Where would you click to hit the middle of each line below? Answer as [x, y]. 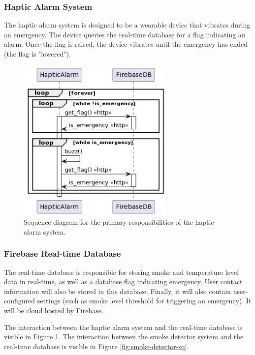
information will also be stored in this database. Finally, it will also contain [118, 291]
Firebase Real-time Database [63, 253]
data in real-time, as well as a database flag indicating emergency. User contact [123, 281]
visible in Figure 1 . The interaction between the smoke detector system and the [124, 337]
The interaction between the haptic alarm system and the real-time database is [123, 327]
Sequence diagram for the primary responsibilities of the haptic [119, 222]
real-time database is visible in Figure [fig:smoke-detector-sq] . [96, 346]
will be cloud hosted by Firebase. [54, 310]
